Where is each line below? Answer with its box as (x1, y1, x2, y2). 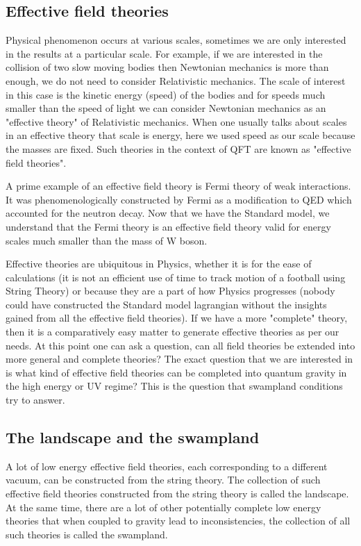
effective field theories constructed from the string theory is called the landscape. (6, 486, 349, 501)
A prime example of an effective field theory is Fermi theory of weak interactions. (6, 179, 351, 193)
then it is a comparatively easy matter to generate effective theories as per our (6, 324, 339, 339)
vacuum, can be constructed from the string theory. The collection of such (6, 472, 321, 487)
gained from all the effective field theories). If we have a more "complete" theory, (6, 311, 348, 325)
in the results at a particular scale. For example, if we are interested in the (6, 46, 323, 60)
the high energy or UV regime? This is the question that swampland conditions (6, 379, 343, 393)
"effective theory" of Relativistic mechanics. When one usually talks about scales (6, 114, 347, 129)
